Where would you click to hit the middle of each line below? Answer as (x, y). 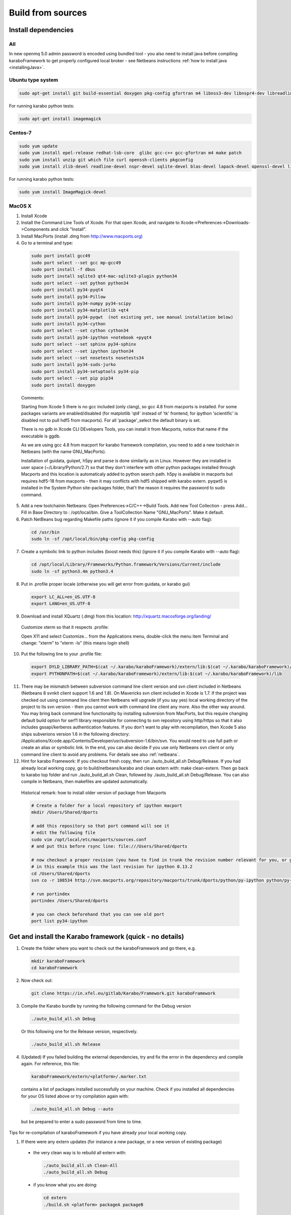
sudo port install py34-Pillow (69, 297)
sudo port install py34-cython (69, 324)
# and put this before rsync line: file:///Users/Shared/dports (109, 846)
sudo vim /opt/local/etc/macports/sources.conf (89, 839)
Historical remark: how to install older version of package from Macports (94, 793)
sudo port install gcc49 (61, 256)
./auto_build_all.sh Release (66, 1044)
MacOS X (20, 206)
